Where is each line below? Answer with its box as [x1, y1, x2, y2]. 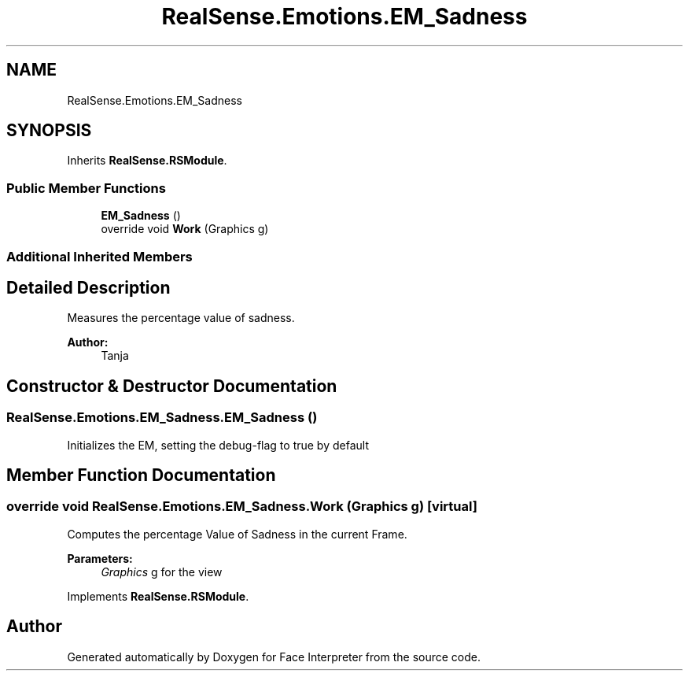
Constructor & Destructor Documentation [6, 375, 337, 396]
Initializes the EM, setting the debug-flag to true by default [67, 438, 369, 452]
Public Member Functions [6, 179, 166, 196]
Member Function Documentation [6, 465, 276, 486]
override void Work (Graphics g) [101, 222, 269, 236]
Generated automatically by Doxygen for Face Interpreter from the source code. [67, 649, 481, 664]
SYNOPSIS [6, 120, 92, 141]
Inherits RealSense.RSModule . [67, 154, 227, 168]
